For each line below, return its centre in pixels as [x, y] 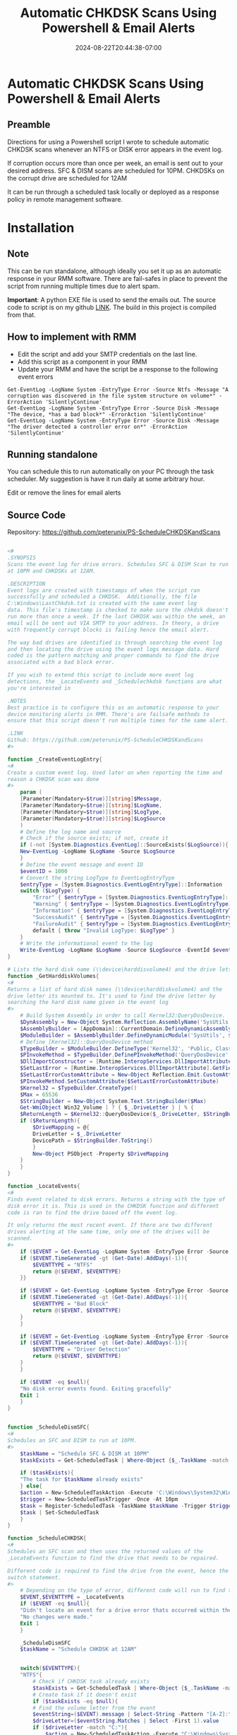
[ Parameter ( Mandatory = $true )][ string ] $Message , [91, 799]
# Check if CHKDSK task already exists [91, 1682]
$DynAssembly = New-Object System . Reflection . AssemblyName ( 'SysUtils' [126, 1022]
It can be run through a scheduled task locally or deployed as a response [114, 192]
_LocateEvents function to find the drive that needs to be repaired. [113, 1558]
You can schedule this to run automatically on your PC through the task [111, 471]
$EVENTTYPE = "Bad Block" [71, 1304]
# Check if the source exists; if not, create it [95, 838]
